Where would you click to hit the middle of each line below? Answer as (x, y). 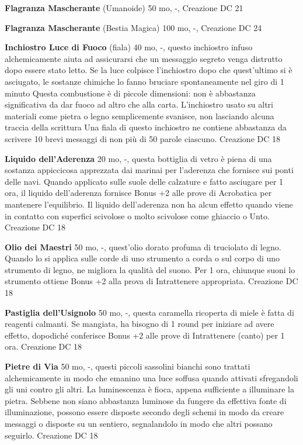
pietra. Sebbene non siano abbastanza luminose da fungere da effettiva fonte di (146, 400)
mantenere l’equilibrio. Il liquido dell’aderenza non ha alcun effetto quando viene (149, 204)
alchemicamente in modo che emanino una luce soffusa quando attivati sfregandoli (151, 377)
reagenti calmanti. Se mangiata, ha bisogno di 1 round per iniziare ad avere (140, 324)
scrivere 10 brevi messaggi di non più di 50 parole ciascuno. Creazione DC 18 (142, 138)
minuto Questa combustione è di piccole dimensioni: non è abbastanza (130, 93)
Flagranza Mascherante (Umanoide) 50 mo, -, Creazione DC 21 (124, 8)
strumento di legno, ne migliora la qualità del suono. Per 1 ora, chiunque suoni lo (150, 269)
